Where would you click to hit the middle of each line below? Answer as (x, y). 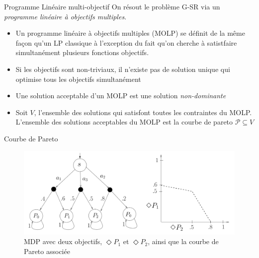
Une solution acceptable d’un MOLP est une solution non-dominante (121, 96)
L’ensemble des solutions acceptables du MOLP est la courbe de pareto (124, 122)
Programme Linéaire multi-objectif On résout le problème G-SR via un (112, 6)
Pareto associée (47, 251)
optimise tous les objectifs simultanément (78, 79)
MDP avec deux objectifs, (63, 241)
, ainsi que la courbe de (183, 241)
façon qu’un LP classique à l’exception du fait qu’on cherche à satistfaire (126, 42)
